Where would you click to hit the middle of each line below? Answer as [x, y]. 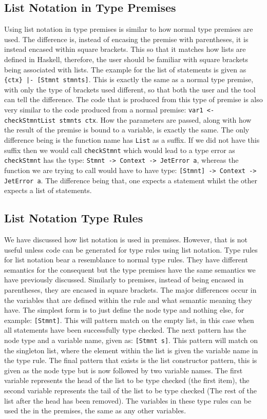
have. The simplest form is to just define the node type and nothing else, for [124, 310]
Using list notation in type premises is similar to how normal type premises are [129, 29]
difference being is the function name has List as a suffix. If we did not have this [132, 139]
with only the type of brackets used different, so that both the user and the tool [130, 89]
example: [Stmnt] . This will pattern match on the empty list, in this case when [129, 320]
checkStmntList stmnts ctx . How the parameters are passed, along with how [128, 119]
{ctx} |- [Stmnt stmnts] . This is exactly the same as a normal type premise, [129, 79]
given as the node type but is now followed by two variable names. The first [123, 370]
